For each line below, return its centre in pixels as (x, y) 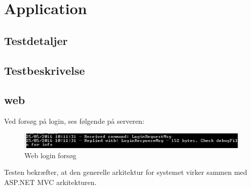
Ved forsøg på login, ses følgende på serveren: (74, 121)
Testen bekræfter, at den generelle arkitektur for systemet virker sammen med (126, 172)
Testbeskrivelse (45, 70)
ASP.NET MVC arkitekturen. (50, 182)
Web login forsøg (50, 155)
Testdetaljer (36, 40)
